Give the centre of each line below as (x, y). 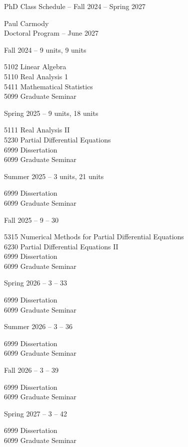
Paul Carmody (26, 23)
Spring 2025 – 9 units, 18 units (51, 113)
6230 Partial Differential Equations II (61, 246)
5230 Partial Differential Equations (57, 139)
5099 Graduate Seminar (40, 96)
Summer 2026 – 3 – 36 (38, 326)
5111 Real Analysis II (37, 130)
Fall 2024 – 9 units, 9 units (45, 49)
